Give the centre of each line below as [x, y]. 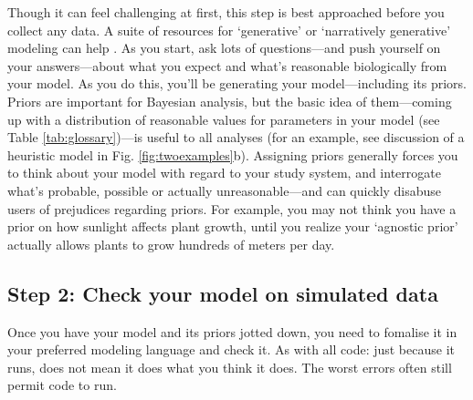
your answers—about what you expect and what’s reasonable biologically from [227, 65]
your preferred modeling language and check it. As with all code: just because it [231, 349]
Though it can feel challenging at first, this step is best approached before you [226, 12]
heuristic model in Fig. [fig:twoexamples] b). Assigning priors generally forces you [233, 154]
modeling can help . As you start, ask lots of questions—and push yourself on [224, 48]
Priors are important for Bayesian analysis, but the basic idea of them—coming [230, 101]
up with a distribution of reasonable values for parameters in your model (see [224, 119]
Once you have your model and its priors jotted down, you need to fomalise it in [232, 331]
